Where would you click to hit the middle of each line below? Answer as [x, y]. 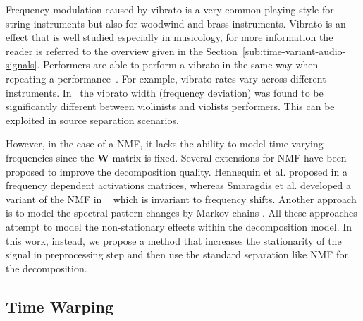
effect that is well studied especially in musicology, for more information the [170, 37]
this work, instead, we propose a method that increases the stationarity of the [174, 240]
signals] [21, 65]
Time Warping [60, 306]
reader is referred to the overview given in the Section [122, 50]
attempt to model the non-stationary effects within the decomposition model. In [179, 226]
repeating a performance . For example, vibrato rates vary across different [166, 78]
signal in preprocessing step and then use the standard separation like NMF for [177, 254]
